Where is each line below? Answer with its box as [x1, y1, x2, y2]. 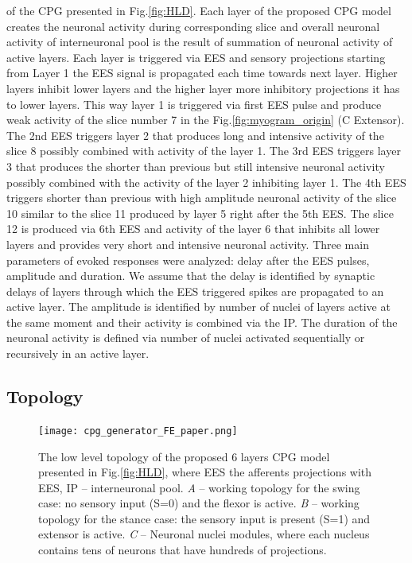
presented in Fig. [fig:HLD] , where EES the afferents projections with [38, 464, 372, 480]
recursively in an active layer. [6, 345, 150, 362]
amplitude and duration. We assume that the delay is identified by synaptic [6, 267, 375, 284]
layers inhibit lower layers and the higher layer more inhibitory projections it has [6, 80, 400, 96]
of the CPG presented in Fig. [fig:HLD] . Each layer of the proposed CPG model [6, 2, 391, 18]
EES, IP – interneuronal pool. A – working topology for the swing [38, 479, 360, 495]
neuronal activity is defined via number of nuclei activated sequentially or [6, 329, 365, 346]
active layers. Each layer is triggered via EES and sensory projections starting [6, 49, 386, 65]
